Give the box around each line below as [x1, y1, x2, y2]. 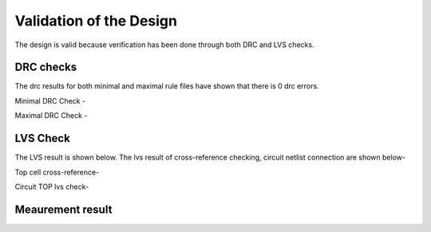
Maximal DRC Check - [14, 111, 88, 120]
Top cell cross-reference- [14, 167, 100, 177]
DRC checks [14, 61, 77, 74]
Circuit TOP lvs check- [14, 182, 89, 191]
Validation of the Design [14, 12, 177, 29]
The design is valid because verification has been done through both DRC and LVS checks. [14, 40, 314, 49]
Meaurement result [14, 203, 113, 216]
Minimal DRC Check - [14, 96, 86, 105]
